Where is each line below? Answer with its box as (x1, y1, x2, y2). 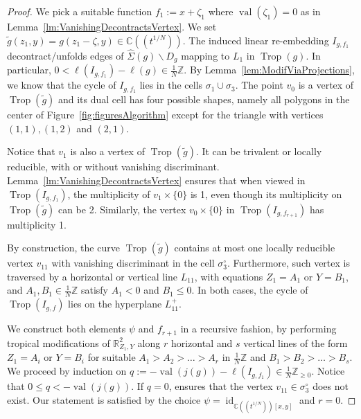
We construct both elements (7, 321, 126, 336)
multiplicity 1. (7, 217, 67, 231)
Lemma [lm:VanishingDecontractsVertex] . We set (7, 19, 217, 33)
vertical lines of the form (243, 335, 348, 350)
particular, (7, 62, 51, 77)
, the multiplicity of (67, 186, 150, 201)
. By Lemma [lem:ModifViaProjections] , (184, 62, 355, 77)
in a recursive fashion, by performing (180, 321, 337, 336)
